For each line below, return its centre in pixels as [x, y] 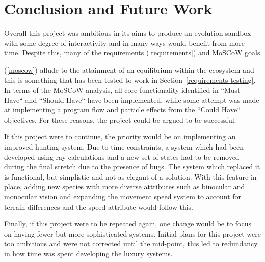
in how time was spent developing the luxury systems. [88, 253]
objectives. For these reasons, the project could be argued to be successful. [120, 119]
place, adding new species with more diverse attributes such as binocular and [125, 186]
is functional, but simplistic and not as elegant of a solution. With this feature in [130, 176]
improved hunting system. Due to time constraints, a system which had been [124, 147]
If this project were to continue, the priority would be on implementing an [120, 137]
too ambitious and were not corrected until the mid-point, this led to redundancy [131, 243]
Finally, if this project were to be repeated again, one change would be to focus [128, 224]
